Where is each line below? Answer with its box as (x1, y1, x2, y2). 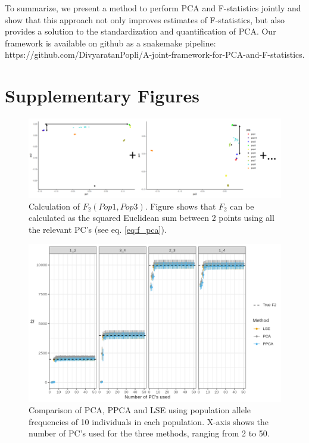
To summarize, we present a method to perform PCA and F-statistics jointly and (5, 2, 301, 14)
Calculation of (29, 199, 80, 212)
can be (230, 199, 254, 212)
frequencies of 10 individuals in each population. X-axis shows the (29, 415, 269, 428)
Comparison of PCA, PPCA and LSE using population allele (29, 404, 251, 416)
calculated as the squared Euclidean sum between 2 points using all (29, 211, 274, 224)
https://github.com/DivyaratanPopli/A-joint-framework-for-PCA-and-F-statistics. (5, 48, 305, 61)
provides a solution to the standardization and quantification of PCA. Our (5, 25, 276, 38)
